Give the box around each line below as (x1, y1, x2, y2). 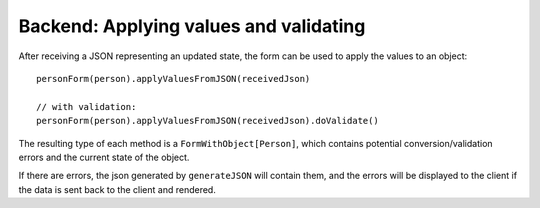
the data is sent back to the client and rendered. (18, 183, 217, 195)
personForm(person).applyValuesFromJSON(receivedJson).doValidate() (36, 115, 379, 127)
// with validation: (36, 101, 137, 112)
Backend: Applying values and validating (18, 15, 366, 37)
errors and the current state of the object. (18, 151, 190, 163)
